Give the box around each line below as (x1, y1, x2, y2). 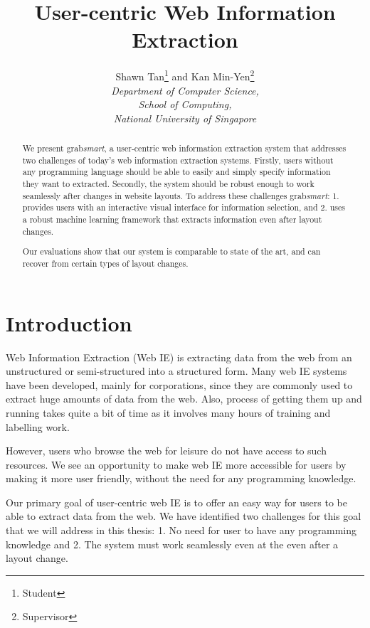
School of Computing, (138, 97, 232, 112)
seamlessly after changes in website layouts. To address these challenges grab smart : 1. (22, 189, 339, 201)
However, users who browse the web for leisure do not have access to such (6, 443, 327, 458)
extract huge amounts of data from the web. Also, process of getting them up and (6, 391, 362, 406)
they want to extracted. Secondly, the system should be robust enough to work (22, 178, 314, 190)
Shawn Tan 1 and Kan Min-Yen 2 (115, 67, 255, 83)
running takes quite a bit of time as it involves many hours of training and (6, 405, 331, 420)
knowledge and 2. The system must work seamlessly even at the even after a (6, 536, 339, 551)
